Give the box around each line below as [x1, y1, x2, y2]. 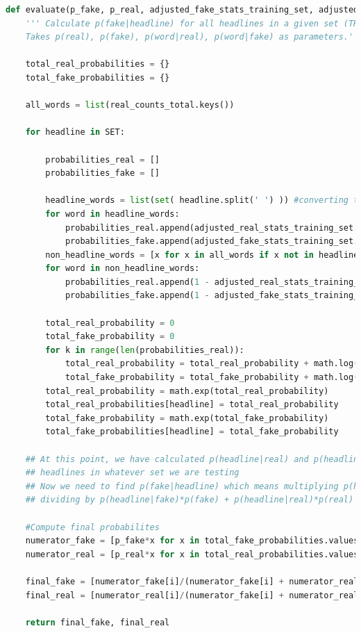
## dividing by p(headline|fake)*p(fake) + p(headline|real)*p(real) [25, 495, 354, 505]
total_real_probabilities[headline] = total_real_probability [45, 400, 339, 410]
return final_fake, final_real [25, 617, 170, 627]
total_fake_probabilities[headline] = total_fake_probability [45, 427, 339, 437]
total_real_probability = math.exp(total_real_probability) [45, 386, 329, 396]
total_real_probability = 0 [45, 318, 175, 328]
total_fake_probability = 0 [45, 331, 175, 342]
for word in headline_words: [45, 208, 180, 219]
